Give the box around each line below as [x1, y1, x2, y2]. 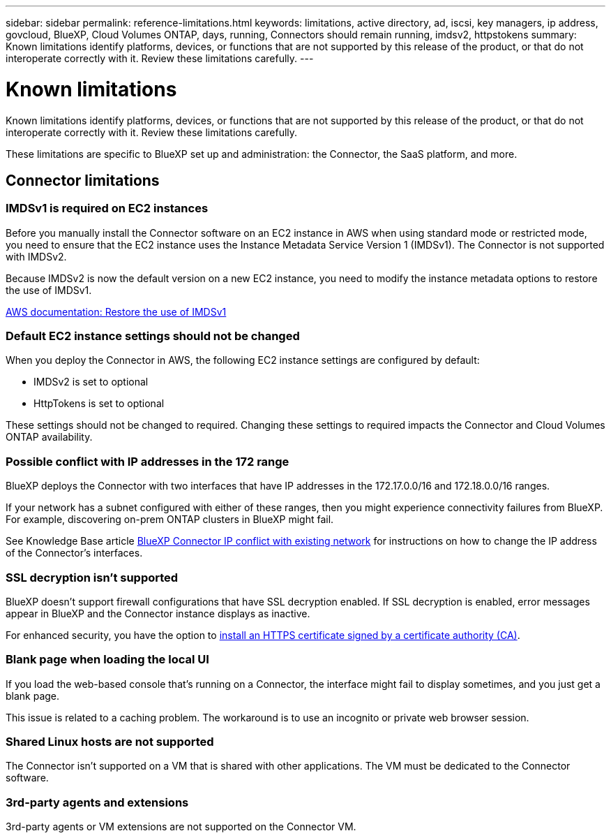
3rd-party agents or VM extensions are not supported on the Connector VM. [6, 821, 356, 833]
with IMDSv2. [6, 250, 67, 263]
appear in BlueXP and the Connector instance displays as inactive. [6, 607, 310, 619]
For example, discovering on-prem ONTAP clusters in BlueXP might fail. [6, 513, 334, 526]
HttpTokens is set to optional [33, 397, 165, 410]
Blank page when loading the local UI [6, 652, 209, 667]
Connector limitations [6, 171, 160, 189]
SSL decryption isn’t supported [6, 570, 179, 585]
